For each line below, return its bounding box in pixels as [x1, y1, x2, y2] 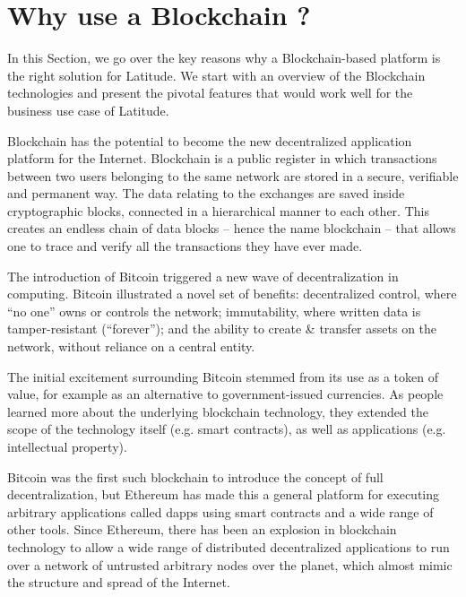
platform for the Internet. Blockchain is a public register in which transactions [7, 149, 437, 168]
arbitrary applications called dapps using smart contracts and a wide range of [7, 502, 434, 521]
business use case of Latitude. [7, 100, 169, 119]
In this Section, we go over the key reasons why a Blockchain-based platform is [7, 48, 441, 67]
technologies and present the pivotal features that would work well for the [7, 83, 413, 102]
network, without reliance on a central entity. [7, 337, 255, 356]
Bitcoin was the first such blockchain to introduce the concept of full [7, 467, 384, 486]
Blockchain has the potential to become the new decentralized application [7, 131, 412, 150]
